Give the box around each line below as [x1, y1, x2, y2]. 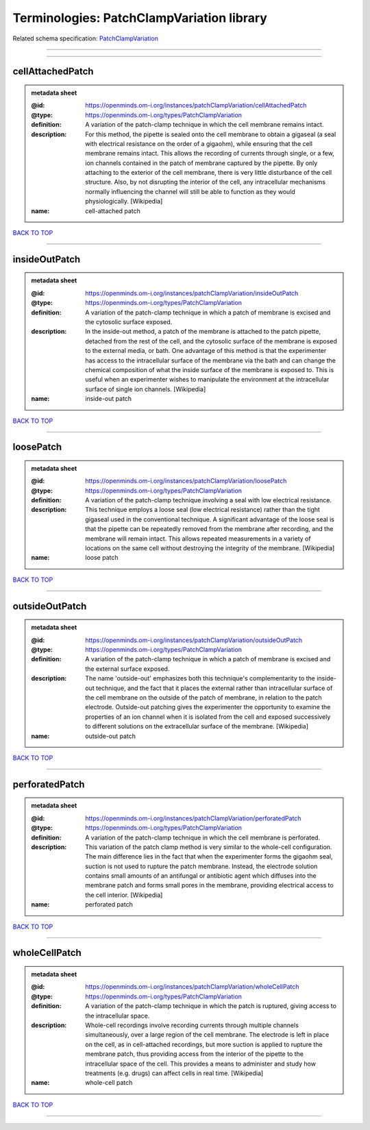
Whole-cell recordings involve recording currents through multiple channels [85, 1021, 299, 1029]
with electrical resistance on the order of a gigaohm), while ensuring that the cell [85, 139, 313, 147]
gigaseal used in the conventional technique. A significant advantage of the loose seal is [85, 515, 335, 524]
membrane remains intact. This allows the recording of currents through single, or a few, [85, 149, 335, 158]
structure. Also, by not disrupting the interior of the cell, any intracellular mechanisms [85, 178, 325, 186]
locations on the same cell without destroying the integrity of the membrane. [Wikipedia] [85, 544, 335, 552]
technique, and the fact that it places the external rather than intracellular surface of [96, 684, 333, 692]
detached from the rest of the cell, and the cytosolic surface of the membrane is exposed [85, 336, 337, 345]
